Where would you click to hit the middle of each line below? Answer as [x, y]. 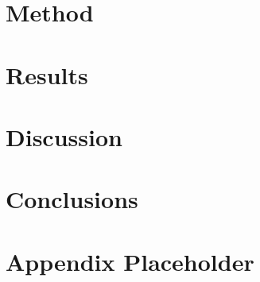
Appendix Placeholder [130, 261]
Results [47, 74]
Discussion [64, 136]
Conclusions [72, 199]
